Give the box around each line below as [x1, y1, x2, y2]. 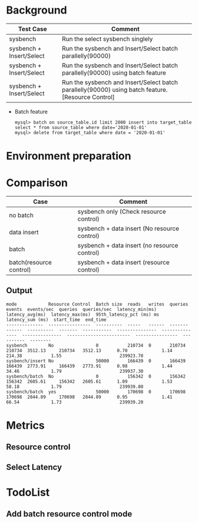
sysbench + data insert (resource [77, 259, 170, 267]
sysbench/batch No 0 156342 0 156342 [6, 373, 186, 379]
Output [6, 286, 32, 296]
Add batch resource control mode [6, 509, 133, 519]
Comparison [6, 176, 68, 190]
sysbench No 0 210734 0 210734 [6, 342, 186, 348]
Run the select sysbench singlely [61, 35, 153, 43]
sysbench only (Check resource [77, 207, 166, 216]
